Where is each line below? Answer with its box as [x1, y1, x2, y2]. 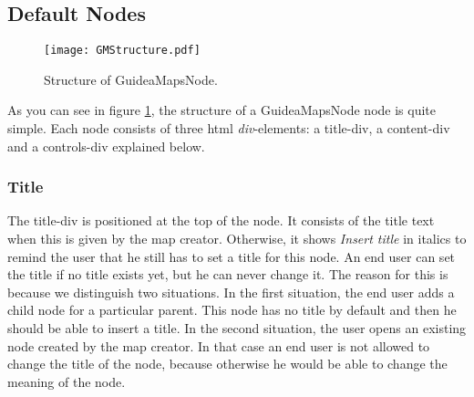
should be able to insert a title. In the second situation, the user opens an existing [7, 319, 467, 338]
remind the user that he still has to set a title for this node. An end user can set [7, 246, 456, 266]
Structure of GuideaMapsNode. [44, 69, 218, 89]
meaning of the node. [7, 371, 126, 391]
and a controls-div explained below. [7, 136, 205, 155]
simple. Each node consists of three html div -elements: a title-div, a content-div [7, 119, 450, 138]
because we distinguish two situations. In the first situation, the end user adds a [7, 282, 455, 301]
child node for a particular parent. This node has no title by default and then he [7, 300, 457, 319]
